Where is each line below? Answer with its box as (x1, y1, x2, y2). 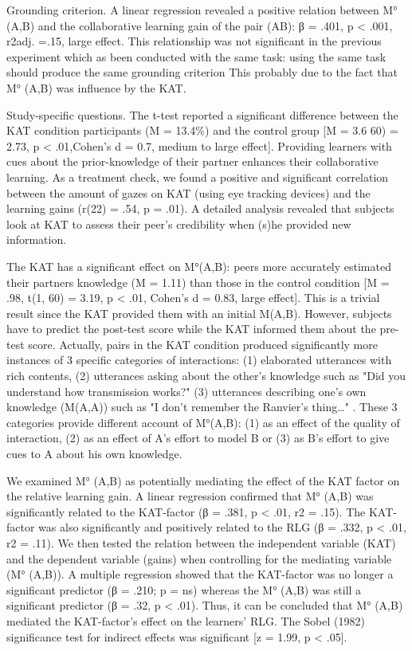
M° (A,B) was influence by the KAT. (6, 79, 186, 96)
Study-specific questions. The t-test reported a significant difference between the (6, 106, 398, 123)
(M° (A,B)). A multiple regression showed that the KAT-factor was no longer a (6, 566, 394, 582)
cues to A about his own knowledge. (6, 445, 182, 462)
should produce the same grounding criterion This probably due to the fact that (6, 64, 398, 80)
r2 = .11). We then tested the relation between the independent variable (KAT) (6, 535, 396, 551)
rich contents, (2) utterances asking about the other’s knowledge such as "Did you (6, 367, 406, 384)
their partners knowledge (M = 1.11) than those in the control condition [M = (6, 273, 390, 290)
